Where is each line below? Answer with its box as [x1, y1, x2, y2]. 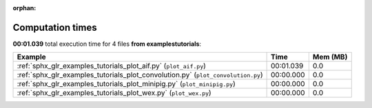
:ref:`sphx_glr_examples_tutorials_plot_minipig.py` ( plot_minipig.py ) [17, 79, 236, 89]
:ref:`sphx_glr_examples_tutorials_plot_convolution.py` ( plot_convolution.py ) [17, 70, 263, 80]
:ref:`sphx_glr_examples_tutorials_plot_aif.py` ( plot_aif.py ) [17, 62, 207, 71]
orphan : [12, 4, 37, 12]
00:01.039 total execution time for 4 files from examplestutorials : [12, 40, 202, 48]
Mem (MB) [312, 52, 348, 62]
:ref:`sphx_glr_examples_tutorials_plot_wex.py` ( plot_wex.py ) [17, 88, 211, 98]
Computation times [12, 21, 97, 33]
